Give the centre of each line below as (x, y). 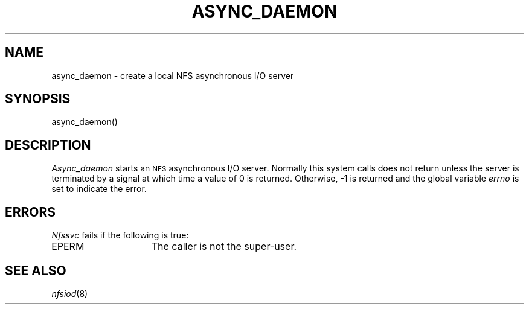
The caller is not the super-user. (224, 247)
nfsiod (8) (70, 293)
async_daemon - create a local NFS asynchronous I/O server (173, 75)
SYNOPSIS (38, 99)
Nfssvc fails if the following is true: (120, 235)
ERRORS (30, 212)
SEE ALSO (36, 270)
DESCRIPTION (48, 145)
